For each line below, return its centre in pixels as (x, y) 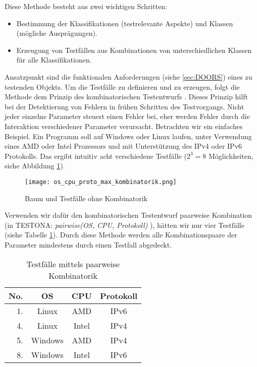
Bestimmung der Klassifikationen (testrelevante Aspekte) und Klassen (125, 23)
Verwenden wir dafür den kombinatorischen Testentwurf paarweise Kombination (128, 215)
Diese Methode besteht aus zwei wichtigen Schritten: (86, 6)
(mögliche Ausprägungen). (57, 33)
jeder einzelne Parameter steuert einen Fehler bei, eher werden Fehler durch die (127, 116)
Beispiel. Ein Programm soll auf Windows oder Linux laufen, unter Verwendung (128, 136)
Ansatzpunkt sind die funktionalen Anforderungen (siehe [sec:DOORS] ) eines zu (128, 76)
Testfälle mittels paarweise (73, 264)
